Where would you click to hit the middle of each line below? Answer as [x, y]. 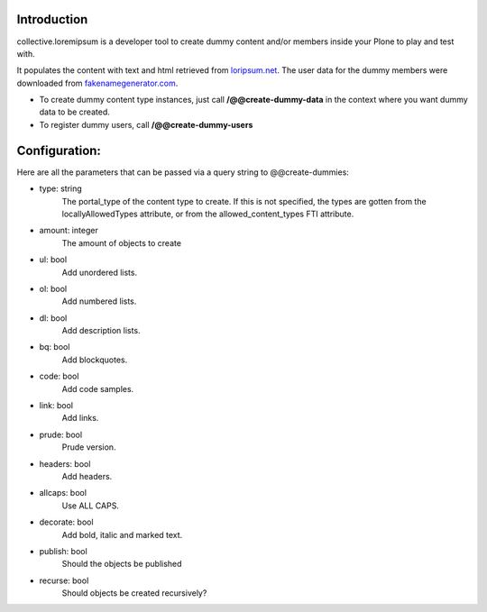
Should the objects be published [122, 564]
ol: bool [53, 288]
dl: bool [53, 318]
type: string [61, 188]
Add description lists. [101, 331]
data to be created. [74, 112]
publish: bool [63, 551]
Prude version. [89, 447]
